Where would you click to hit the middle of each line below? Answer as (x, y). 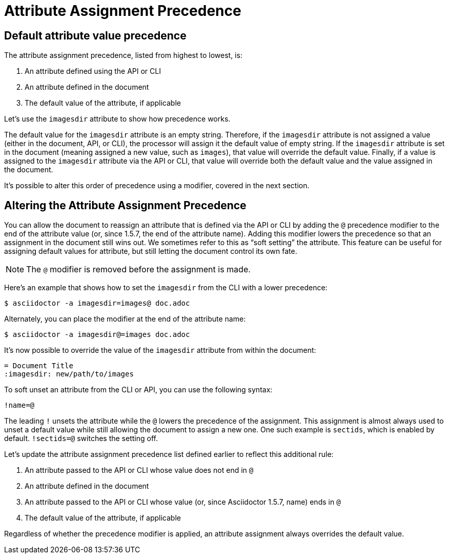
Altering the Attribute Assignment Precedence (125, 205)
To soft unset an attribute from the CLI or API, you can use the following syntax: (138, 390)
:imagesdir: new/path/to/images (69, 374)
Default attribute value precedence (95, 35)
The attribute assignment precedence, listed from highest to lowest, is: (123, 55)
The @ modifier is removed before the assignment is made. (138, 270)
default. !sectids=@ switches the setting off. (81, 439)
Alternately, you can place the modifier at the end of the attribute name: (125, 319)
